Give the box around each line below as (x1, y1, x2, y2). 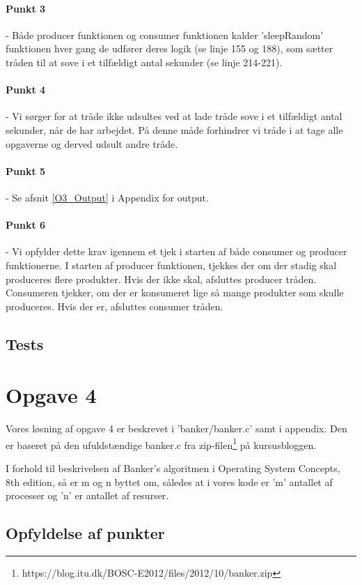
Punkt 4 (6, 82, 46, 97)
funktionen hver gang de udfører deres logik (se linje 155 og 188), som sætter (6, 41, 333, 56)
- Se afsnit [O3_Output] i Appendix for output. (6, 190, 209, 204)
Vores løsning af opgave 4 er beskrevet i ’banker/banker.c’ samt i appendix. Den (6, 421, 347, 436)
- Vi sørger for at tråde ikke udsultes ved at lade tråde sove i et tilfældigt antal (6, 109, 343, 123)
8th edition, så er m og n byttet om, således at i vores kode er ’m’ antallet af (6, 474, 333, 489)
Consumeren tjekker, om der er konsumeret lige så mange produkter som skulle (6, 285, 344, 300)
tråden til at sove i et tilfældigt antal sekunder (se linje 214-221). (6, 54, 283, 69)
